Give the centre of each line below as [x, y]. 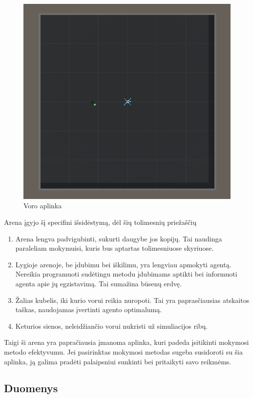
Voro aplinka [43, 206]
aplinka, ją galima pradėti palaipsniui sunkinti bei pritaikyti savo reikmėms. [118, 361]
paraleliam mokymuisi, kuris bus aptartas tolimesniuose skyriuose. [115, 248]
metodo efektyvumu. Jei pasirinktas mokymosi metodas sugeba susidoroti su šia [124, 351]
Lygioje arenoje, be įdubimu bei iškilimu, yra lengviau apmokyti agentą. [123, 264]
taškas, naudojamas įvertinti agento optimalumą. [89, 309]
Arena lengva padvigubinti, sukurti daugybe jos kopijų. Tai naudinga [119, 238]
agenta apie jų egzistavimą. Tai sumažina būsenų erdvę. [98, 283]
